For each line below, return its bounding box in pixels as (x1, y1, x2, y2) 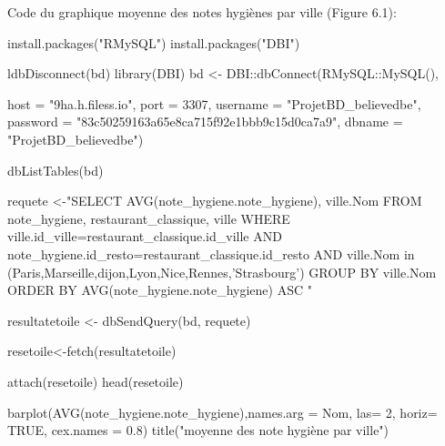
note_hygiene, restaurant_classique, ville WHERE (7, 208, 290, 228)
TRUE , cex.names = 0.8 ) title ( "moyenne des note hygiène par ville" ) (7, 421, 389, 440)
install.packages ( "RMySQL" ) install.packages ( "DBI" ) (7, 33, 300, 52)
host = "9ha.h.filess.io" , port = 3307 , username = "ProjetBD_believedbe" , (7, 94, 421, 113)
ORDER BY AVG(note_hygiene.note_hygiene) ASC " (7, 280, 312, 299)
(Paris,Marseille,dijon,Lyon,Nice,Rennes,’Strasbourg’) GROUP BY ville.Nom (7, 262, 437, 281)
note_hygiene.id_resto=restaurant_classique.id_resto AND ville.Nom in (7, 244, 415, 263)
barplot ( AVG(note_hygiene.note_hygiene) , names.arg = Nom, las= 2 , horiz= (7, 402, 438, 421)
